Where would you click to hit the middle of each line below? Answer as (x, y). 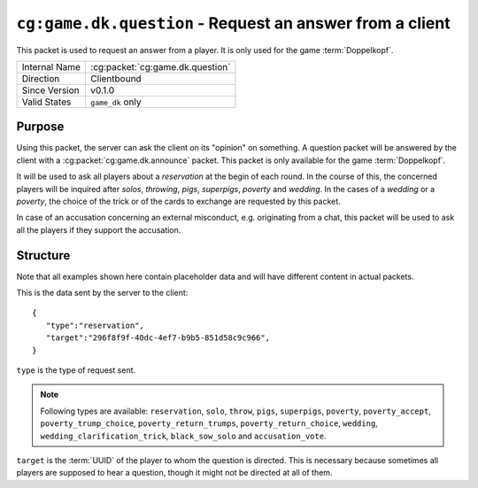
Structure (43, 256)
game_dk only (116, 102)
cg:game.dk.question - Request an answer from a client (233, 23)
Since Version (50, 90)
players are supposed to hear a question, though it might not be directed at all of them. (174, 473)
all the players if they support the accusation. (99, 229)
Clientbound (116, 78)
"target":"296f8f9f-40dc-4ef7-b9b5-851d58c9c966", (158, 338)
